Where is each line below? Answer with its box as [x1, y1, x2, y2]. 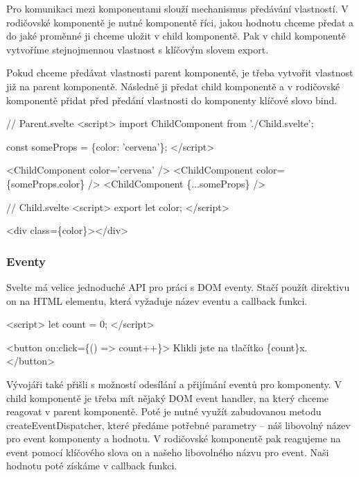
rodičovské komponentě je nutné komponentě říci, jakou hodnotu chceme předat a [6, 15, 354, 29]
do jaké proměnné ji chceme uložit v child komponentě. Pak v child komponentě [6, 28, 346, 43]
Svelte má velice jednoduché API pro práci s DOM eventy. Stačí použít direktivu [6, 279, 350, 294]
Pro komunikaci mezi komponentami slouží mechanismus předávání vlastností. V [6, 1, 349, 15]
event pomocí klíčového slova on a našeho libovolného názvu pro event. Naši [6, 444, 329, 459]
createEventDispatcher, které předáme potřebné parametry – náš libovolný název [6, 417, 351, 432]
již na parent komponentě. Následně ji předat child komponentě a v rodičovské [6, 78, 340, 93]
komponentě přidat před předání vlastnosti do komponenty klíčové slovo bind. [6, 92, 338, 107]
